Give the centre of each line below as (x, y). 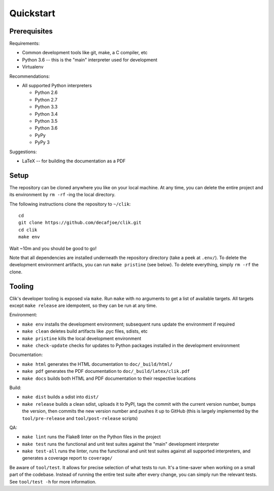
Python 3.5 (46, 121)
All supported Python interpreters (57, 86)
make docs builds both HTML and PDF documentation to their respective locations (109, 378)
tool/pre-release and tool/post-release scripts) (80, 418)
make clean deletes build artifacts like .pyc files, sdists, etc (85, 331)
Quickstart (32, 13)
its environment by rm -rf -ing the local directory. (62, 195)
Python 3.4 (46, 114)
